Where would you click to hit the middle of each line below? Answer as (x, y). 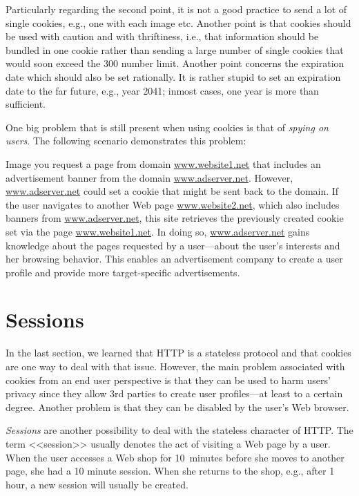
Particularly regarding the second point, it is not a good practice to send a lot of (176, 9)
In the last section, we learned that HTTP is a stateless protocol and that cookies (178, 353)
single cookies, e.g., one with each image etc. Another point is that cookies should (178, 22)
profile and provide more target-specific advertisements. (123, 272)
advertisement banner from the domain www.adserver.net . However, (149, 177)
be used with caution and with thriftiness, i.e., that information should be (162, 36)
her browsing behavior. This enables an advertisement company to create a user (174, 259)
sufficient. (26, 104)
